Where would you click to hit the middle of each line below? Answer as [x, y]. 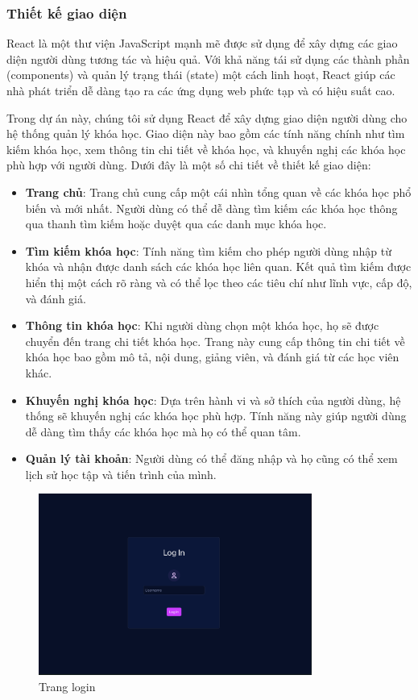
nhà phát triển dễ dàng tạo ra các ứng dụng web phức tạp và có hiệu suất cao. [201, 90]
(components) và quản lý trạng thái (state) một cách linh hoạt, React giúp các [201, 75]
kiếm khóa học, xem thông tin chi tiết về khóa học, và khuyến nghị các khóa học [206, 149]
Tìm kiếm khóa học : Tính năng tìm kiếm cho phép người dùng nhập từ [209, 250]
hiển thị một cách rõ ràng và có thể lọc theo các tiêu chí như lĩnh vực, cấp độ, [219, 282]
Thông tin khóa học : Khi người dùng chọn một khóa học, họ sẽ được [202, 325]
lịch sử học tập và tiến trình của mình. [121, 474]
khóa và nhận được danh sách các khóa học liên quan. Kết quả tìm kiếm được [218, 267]
